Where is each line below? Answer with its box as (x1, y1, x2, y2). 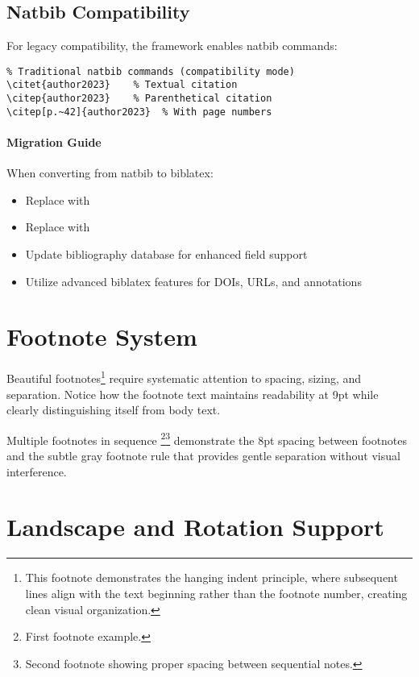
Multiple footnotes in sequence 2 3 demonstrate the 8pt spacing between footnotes (6, 429, 408, 448)
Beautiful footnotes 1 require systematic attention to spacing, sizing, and (6, 368, 362, 386)
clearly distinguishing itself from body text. (6, 401, 221, 418)
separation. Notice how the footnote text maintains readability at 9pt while (6, 385, 379, 402)
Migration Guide (6, 134, 102, 151)
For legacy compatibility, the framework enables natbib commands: (6, 37, 338, 54)
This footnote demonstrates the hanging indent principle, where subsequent (25, 569, 398, 586)
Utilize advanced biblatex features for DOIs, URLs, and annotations (25, 272, 362, 289)
